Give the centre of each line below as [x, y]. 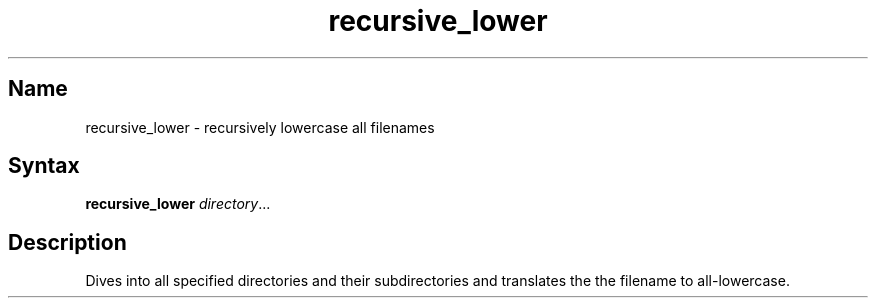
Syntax [44, 166]
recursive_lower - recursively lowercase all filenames [260, 127]
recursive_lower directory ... [178, 204]
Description [67, 242]
